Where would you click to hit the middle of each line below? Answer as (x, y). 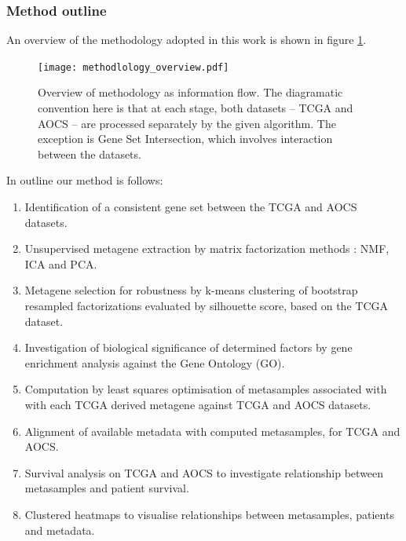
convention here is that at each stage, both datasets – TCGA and (196, 108)
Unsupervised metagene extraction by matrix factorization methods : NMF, (207, 249)
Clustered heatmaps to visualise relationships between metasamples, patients (209, 514)
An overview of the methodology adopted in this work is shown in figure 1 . (187, 40)
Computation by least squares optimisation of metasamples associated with (206, 389)
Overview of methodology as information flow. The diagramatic (190, 92)
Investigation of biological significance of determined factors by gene (188, 347)
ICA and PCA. (61, 263)
